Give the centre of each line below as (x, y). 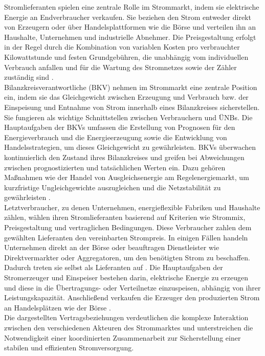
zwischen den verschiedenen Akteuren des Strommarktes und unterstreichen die (129, 327)
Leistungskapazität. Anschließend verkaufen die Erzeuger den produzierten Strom (132, 297)
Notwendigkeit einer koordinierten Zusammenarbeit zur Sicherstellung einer (123, 337)
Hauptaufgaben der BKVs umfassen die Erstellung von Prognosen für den (120, 127)
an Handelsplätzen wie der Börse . (58, 307)
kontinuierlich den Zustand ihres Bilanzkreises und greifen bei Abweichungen (124, 157)
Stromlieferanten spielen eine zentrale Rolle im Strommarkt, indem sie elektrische (132, 7)
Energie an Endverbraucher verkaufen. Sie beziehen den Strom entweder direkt (128, 17)
